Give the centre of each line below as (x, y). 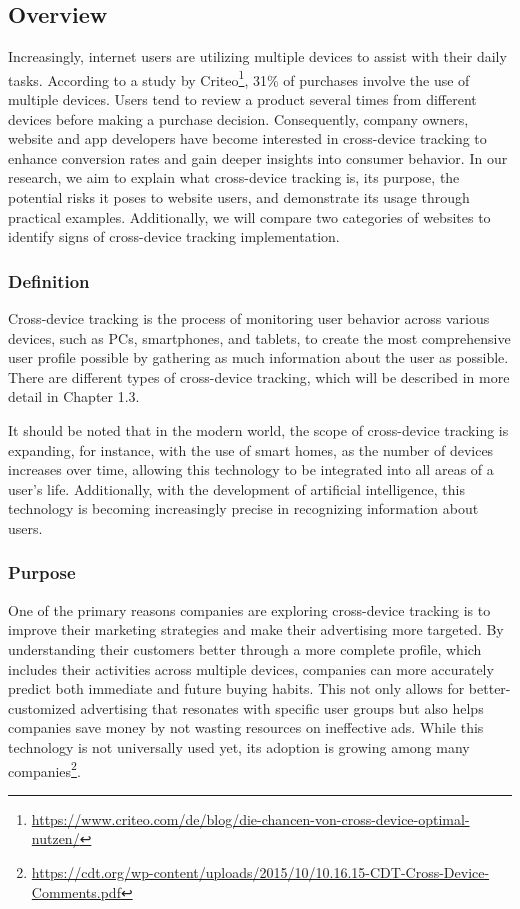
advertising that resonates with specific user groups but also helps (282, 707)
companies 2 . (44, 769)
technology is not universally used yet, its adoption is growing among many (239, 746)
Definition (49, 280)
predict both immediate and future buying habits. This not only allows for (236, 688)
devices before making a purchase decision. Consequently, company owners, (238, 118)
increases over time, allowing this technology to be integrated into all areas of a (251, 469)
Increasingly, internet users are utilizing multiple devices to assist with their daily (257, 56)
